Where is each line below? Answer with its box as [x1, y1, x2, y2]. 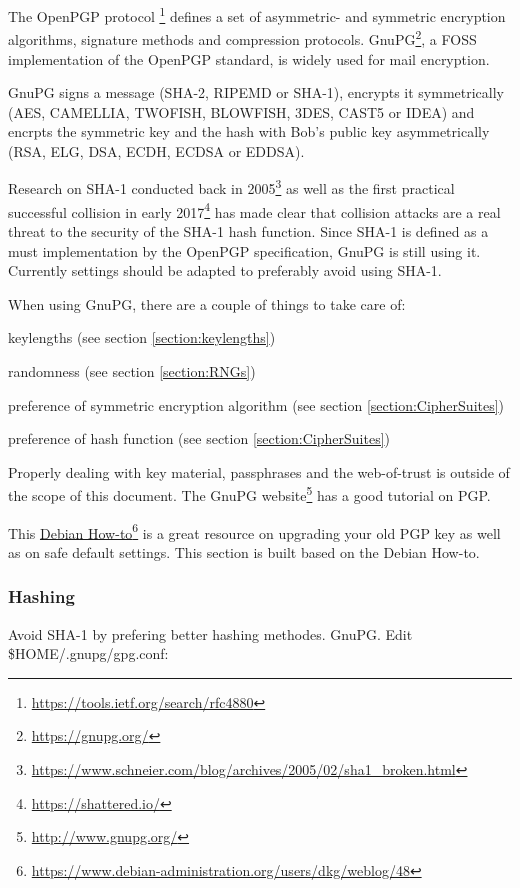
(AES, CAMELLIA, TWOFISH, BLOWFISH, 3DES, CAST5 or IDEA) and [8, 101, 475, 122]
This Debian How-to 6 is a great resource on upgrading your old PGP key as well [8, 519, 501, 543]
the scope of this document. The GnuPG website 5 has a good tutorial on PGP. [8, 482, 491, 505]
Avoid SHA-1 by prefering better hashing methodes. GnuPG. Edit [8, 623, 413, 644]
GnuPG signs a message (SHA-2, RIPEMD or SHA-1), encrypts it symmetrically [8, 82, 505, 103]
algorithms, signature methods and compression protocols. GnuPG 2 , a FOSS [8, 26, 477, 49]
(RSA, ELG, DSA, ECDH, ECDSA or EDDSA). [8, 140, 305, 161]
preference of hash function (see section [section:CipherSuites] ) [8, 428, 391, 449]
